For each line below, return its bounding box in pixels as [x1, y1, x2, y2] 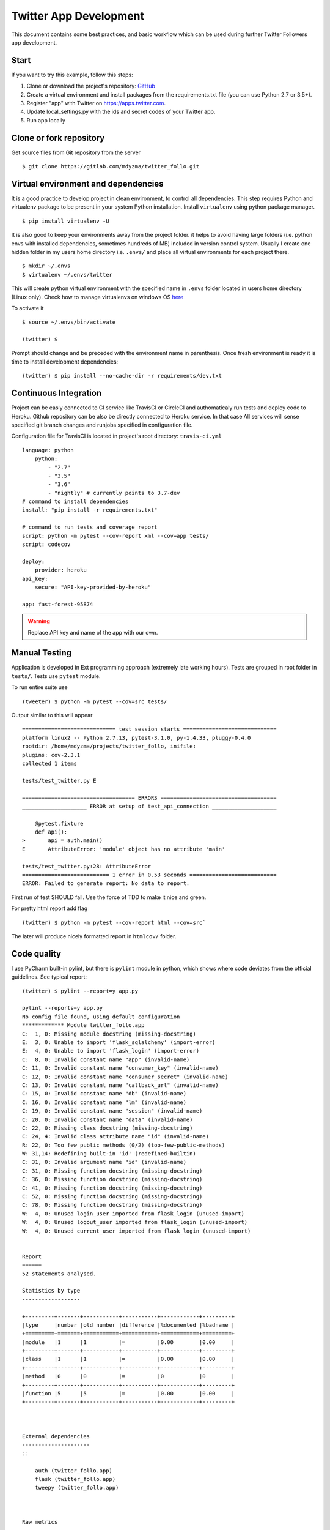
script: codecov [22, 541, 71, 548]
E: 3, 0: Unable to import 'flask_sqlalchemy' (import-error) [22, 1039, 216, 1046]
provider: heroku [34, 567, 87, 573]
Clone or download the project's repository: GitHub [26, 83, 156, 90]
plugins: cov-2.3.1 [22, 752, 81, 758]
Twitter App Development [11, 9, 145, 23]
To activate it [11, 304, 44, 312]
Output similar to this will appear [11, 712, 93, 718]
